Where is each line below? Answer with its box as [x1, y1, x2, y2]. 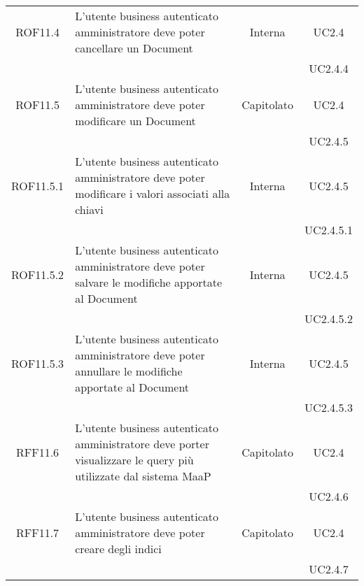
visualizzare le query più [75, 452, 194, 468]
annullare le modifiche [75, 363, 183, 379]
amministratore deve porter [75, 436, 209, 452]
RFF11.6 [16, 443, 59, 460]
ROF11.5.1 [11, 177, 64, 194]
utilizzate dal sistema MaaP [75, 468, 211, 484]
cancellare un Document [75, 40, 193, 56]
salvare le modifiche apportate [75, 274, 223, 290]
